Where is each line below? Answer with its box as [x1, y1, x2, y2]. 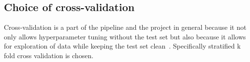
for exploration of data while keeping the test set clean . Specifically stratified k [4, 41, 241, 51]
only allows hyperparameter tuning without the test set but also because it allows [4, 31, 246, 41]
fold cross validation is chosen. [4, 50, 94, 60]
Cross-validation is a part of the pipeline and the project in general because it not [4, 22, 247, 32]
